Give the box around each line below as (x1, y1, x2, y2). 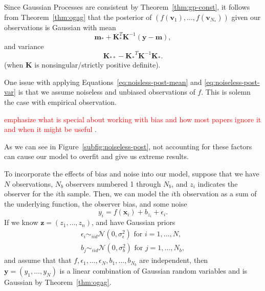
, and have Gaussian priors (92, 217, 175, 228)
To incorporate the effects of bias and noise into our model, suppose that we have (4, 168, 259, 178)
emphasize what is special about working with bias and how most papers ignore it (4, 114, 261, 124)
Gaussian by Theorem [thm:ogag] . (4, 276, 112, 287)
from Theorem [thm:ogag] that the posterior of (4, 11, 152, 22)
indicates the (197, 178, 238, 189)
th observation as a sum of (173, 188, 257, 199)
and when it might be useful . (4, 124, 97, 135)
